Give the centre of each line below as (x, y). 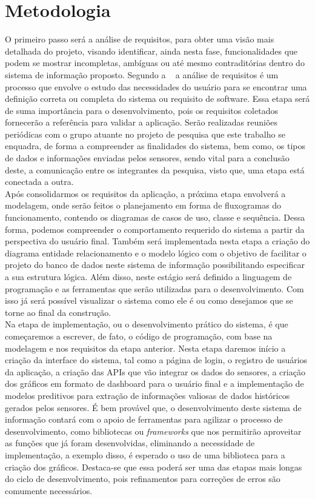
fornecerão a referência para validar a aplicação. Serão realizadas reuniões (141, 122)
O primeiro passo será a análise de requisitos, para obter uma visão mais (140, 39)
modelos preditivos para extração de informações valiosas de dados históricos (148, 395)
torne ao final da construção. (58, 312)
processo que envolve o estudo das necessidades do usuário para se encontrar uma (156, 86)
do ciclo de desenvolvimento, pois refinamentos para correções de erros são (143, 479)
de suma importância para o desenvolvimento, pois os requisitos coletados (141, 110)
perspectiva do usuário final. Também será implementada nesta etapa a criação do (157, 241)
